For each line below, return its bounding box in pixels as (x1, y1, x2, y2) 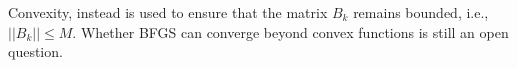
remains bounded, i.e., (353, 2, 489, 22)
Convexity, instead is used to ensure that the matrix (8, 2, 328, 22)
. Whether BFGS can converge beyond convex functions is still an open (72, 21, 509, 42)
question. (8, 41, 63, 62)
